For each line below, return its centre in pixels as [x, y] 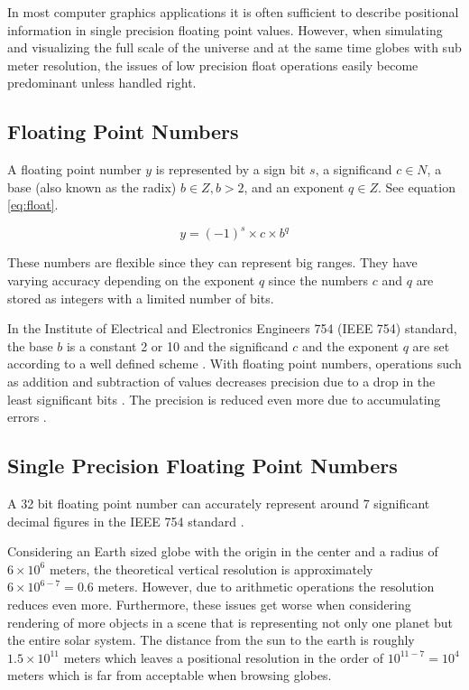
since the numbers [318, 280]
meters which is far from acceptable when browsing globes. [170, 675]
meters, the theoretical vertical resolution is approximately [211, 569]
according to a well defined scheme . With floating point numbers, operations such [234, 364]
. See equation [416, 186]
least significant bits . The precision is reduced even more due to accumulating [224, 399]
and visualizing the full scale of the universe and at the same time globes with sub [234, 47]
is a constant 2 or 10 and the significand [177, 345]
